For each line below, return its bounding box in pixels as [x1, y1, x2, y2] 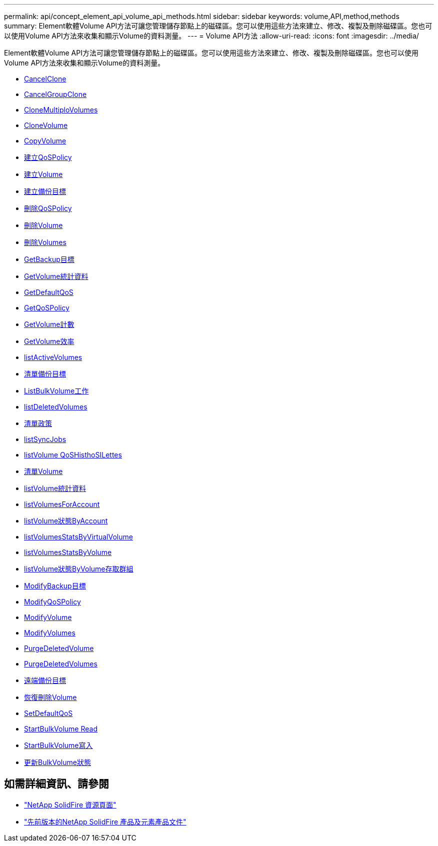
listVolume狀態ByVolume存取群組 [24, 564, 133, 573]
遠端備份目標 [24, 676, 66, 684]
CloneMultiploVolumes [24, 105, 98, 114]
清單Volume [24, 467, 63, 475]
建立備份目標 [24, 187, 66, 195]
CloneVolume [24, 121, 68, 129]
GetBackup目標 [24, 255, 74, 263]
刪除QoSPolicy [24, 204, 72, 212]
